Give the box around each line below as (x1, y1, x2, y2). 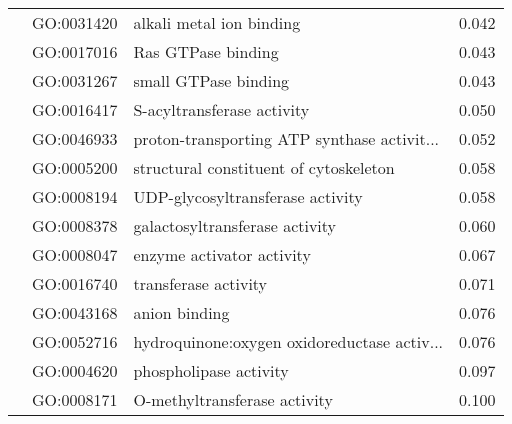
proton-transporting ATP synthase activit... (133, 127, 440, 150)
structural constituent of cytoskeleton (133, 156, 395, 179)
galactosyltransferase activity (133, 214, 337, 237)
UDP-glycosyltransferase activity (133, 185, 363, 208)
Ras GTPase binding (133, 40, 279, 63)
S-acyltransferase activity (133, 98, 310, 121)
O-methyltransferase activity (133, 388, 333, 411)
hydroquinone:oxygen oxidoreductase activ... (133, 330, 444, 353)
